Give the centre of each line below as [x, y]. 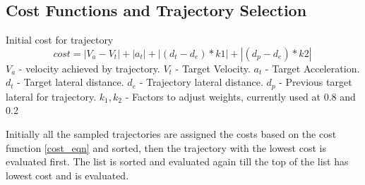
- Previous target [316, 82]
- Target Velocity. [213, 68]
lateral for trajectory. [51, 96]
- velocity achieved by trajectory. [89, 68]
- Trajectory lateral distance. [201, 82]
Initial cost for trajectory [60, 40]
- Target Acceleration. [312, 68]
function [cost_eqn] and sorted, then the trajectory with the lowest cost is [166, 147]
